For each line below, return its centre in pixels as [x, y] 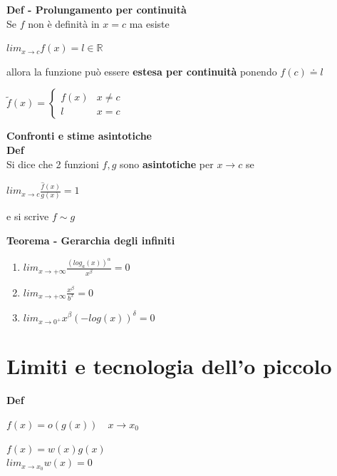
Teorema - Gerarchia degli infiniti [91, 240]
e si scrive [28, 216]
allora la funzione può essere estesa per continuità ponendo [142, 71]
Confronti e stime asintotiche [79, 136]
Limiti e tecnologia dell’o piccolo [169, 366]
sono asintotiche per [167, 164]
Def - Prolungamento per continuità [97, 9]
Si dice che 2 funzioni [53, 164]
